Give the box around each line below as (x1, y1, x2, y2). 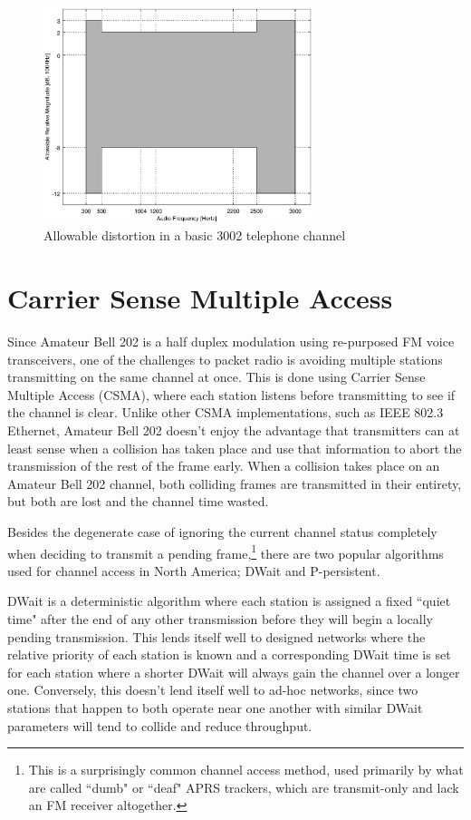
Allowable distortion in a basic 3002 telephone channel (43, 226, 346, 245)
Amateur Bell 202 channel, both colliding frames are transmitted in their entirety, (7, 473, 462, 493)
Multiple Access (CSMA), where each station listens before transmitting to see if (7, 385, 456, 404)
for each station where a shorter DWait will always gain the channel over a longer (7, 662, 460, 681)
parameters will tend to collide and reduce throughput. (7, 716, 312, 735)
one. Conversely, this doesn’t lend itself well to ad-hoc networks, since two (7, 680, 418, 699)
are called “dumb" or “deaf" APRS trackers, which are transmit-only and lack (28, 777, 459, 796)
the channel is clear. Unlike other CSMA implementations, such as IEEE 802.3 (7, 403, 444, 422)
